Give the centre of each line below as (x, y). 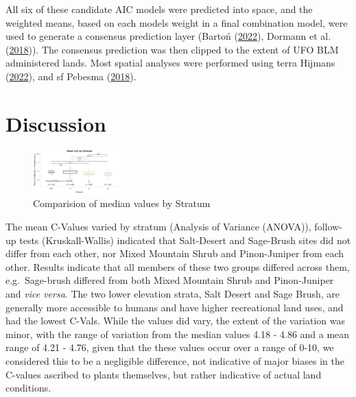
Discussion (56, 123)
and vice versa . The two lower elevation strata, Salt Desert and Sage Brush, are (173, 294)
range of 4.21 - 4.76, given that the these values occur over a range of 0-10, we (170, 347)
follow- (328, 227)
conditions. (28, 388)
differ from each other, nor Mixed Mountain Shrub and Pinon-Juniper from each (175, 253)
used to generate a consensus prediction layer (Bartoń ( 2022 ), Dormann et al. (168, 36)
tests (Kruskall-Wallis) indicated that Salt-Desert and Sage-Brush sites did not (185, 240)
